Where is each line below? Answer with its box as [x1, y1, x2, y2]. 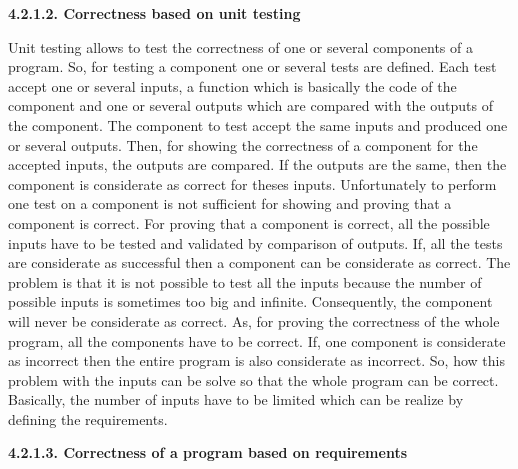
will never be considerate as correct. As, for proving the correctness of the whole [8, 310, 500, 331]
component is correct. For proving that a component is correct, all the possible [8, 212, 490, 233]
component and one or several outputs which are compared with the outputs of [8, 95, 493, 116]
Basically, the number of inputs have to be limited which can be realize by [8, 389, 464, 410]
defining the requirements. [8, 408, 168, 429]
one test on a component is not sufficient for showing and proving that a [8, 193, 452, 214]
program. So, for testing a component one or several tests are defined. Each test [8, 56, 497, 77]
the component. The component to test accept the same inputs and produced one [8, 114, 508, 135]
